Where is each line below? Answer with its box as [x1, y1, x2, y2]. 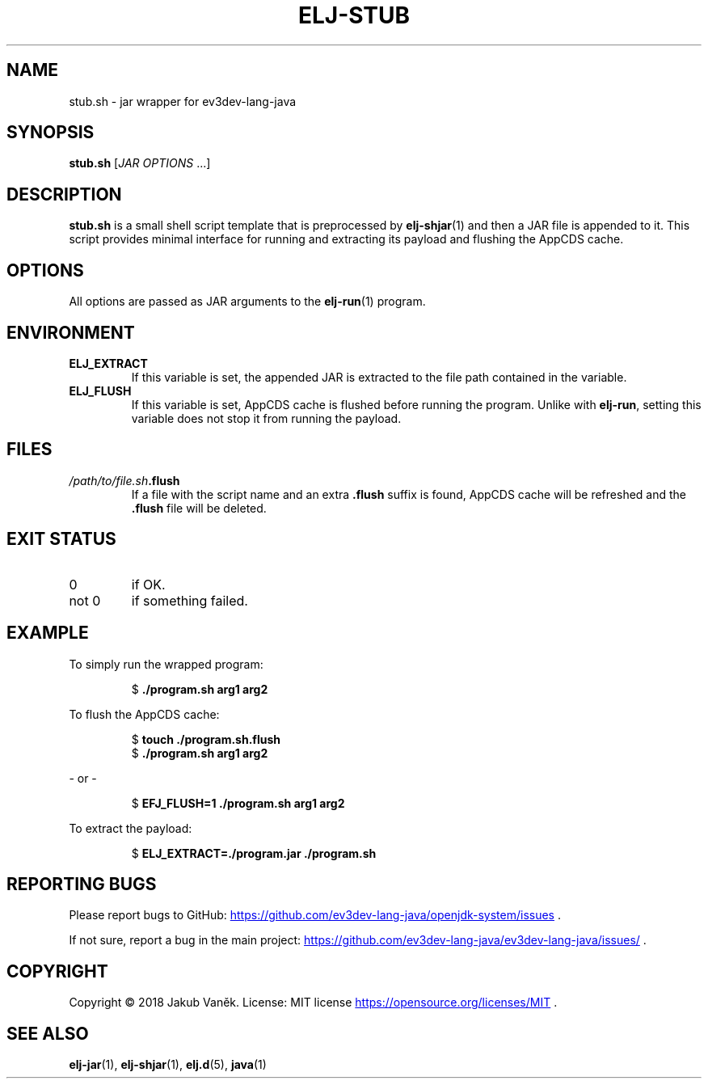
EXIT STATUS [6, 529, 116, 550]
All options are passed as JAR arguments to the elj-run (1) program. [69, 294, 426, 309]
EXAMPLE [6, 623, 89, 644]
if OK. [131, 576, 166, 593]
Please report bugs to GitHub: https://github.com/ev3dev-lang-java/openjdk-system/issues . [69, 908, 561, 922]
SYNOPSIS [6, 122, 95, 143]
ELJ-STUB [297, 2, 411, 29]
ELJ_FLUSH [69, 383, 132, 398]
